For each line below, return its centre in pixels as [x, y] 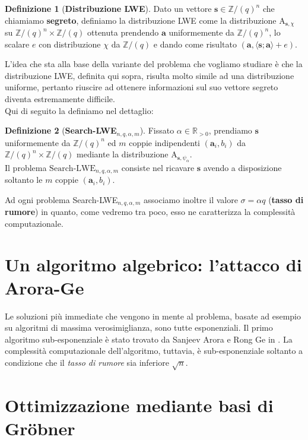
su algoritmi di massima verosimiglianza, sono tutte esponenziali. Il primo [139, 327]
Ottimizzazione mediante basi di [139, 405]
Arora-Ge [45, 287]
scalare [17, 44]
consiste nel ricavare [158, 167]
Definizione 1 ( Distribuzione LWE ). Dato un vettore [108, 8]
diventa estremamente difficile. [60, 99]
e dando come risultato [195, 44]
